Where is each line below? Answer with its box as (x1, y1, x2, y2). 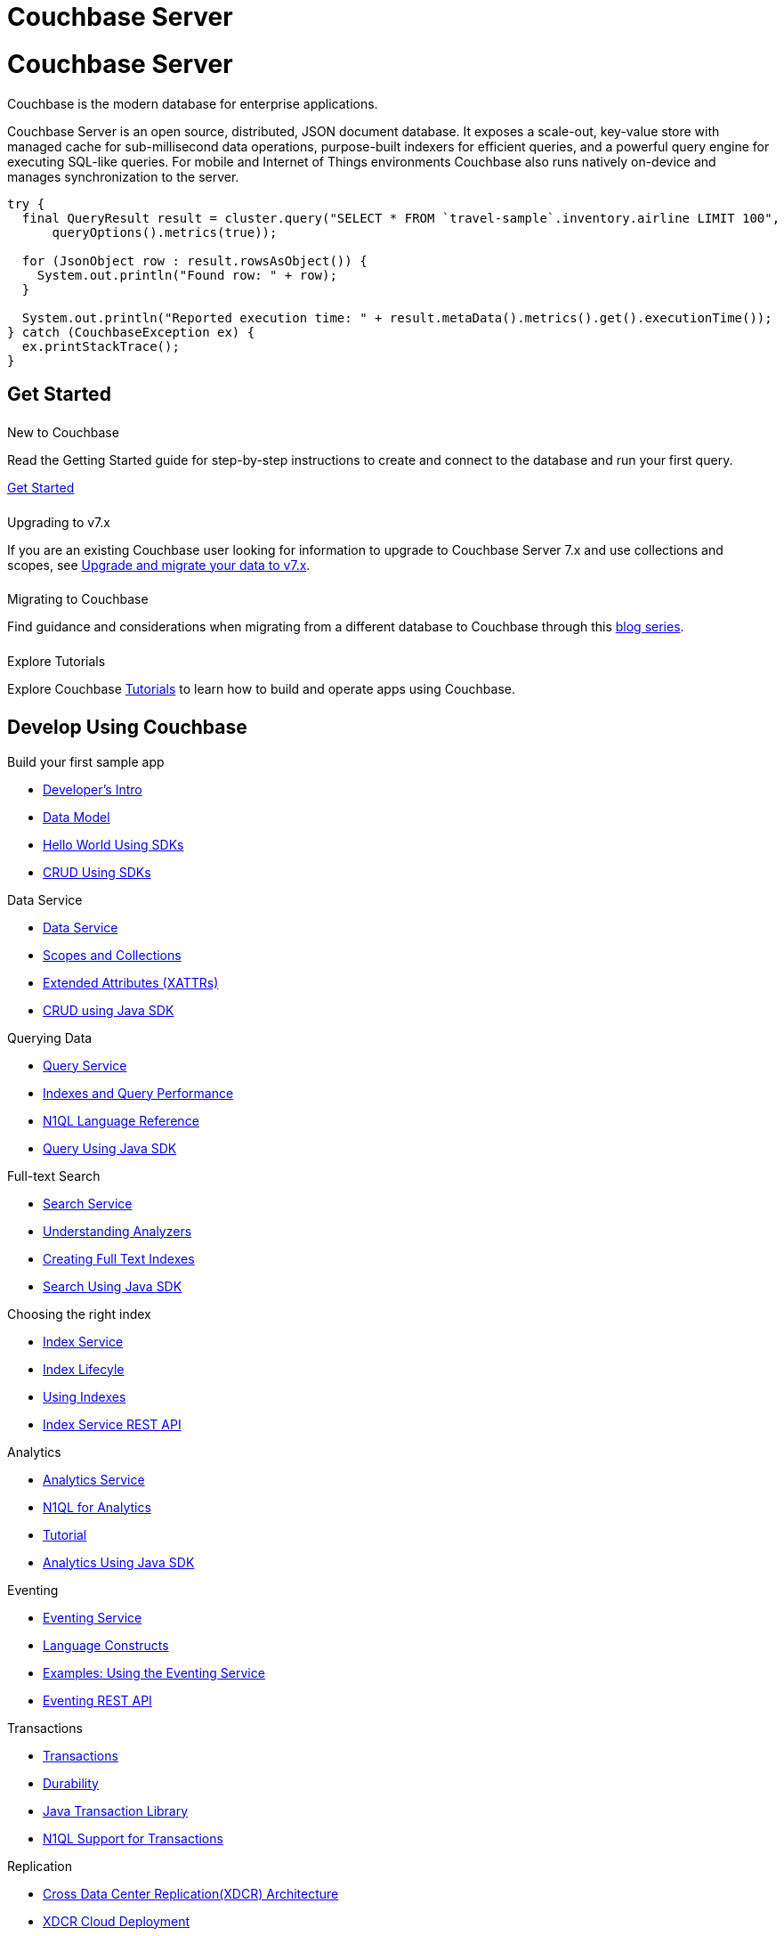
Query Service (43, 1057, 127, 1073)
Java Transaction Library (43, 1802, 189, 1818)
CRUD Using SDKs (43, 864, 151, 880)
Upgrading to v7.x (7, 514, 110, 530)
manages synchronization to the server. (7, 168, 239, 184)
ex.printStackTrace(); (21, 338, 180, 354)
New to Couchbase (7, 424, 119, 440)
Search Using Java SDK (43, 1278, 182, 1294)
